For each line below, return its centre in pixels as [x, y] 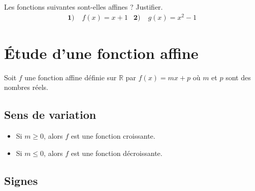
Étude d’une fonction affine [101, 53]
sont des [238, 77]
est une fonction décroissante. [117, 153]
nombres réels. [26, 87]
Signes [21, 180]
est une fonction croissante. [113, 136]
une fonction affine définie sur [71, 77]
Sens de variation [50, 115]
